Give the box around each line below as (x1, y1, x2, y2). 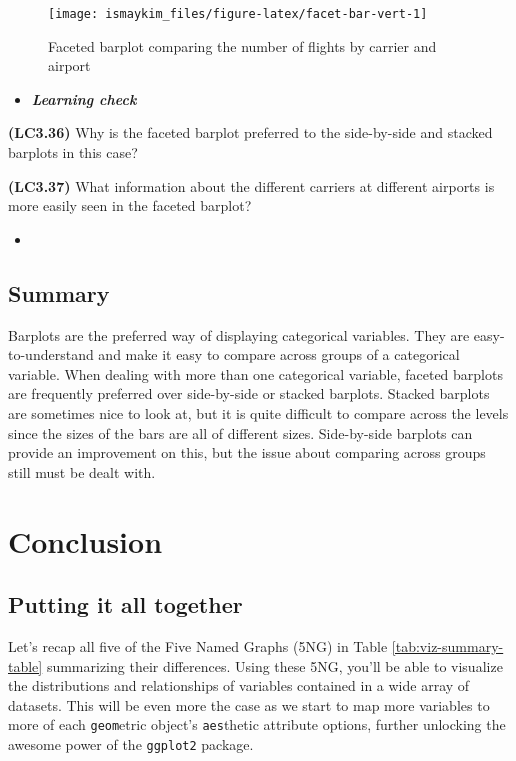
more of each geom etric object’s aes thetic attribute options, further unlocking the (8, 714, 506, 735)
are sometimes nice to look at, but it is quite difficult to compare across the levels (8, 402, 509, 423)
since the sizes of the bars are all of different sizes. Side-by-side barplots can (8, 422, 473, 443)
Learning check (31, 88, 137, 109)
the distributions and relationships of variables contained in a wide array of (8, 675, 470, 696)
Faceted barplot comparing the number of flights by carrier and (48, 35, 437, 56)
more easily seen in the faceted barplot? (8, 195, 252, 216)
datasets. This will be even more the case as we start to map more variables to (8, 694, 490, 715)
